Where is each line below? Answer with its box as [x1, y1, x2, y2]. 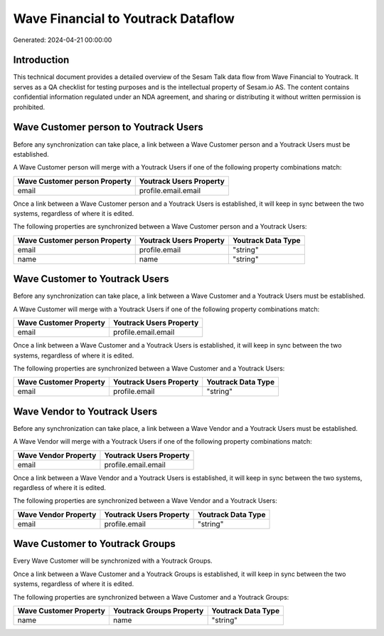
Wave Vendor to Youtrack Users [13, 405, 158, 417]
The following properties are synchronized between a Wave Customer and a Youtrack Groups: [13, 593, 289, 601]
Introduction [13, 54, 70, 66]
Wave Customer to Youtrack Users [13, 273, 169, 285]
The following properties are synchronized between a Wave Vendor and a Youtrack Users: [13, 496, 277, 505]
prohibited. [13, 103, 46, 111]
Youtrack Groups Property [112, 605, 204, 615]
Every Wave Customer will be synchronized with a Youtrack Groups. [13, 556, 213, 565]
